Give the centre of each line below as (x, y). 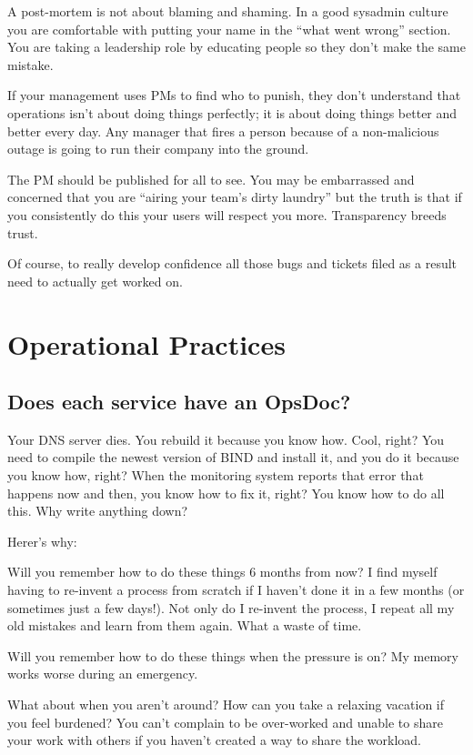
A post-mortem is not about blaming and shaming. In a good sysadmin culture (228, 11)
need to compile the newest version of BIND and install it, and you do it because (233, 457)
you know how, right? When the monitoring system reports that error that (216, 475)
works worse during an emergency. (103, 674)
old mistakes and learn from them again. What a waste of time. (185, 625)
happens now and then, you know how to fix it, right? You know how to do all (226, 493)
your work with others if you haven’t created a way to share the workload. (214, 740)
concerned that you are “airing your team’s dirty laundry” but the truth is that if (235, 197)
